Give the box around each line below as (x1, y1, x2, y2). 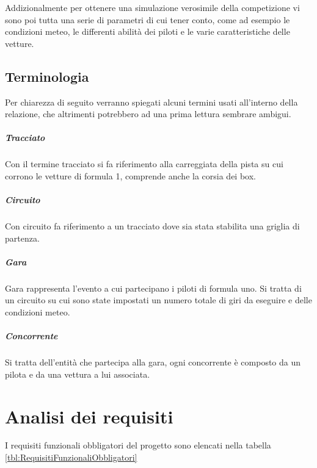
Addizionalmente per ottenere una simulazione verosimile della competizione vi (5, 1, 300, 13)
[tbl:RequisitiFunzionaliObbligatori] (5, 451, 137, 464)
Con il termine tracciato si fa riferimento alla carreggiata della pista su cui (5, 157, 283, 170)
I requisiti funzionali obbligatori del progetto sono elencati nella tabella (5, 439, 271, 452)
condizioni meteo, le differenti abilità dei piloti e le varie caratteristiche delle (5, 25, 290, 38)
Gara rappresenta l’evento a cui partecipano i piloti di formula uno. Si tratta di (5, 281, 302, 294)
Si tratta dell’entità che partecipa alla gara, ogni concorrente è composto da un (5, 356, 301, 369)
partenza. (5, 231, 40, 244)
